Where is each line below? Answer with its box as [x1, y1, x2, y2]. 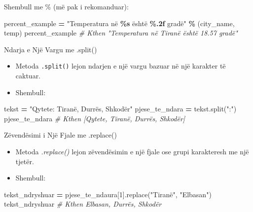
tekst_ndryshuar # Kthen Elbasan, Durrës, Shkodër [4, 199, 162, 209]
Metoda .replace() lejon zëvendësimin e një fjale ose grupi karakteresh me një [15, 146, 249, 156]
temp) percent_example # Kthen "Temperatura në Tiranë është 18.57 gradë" [4, 28, 238, 38]
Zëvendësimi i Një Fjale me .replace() [4, 130, 117, 140]
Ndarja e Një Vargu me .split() [4, 44, 97, 54]
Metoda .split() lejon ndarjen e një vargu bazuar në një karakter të [15, 61, 226, 71]
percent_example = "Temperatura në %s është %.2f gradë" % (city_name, [4, 18, 235, 28]
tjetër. [15, 156, 34, 166]
